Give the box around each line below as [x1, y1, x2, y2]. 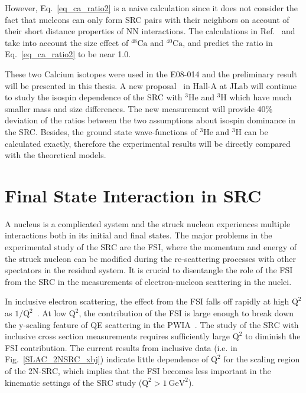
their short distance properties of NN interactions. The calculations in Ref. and [5, 25, 295, 37]
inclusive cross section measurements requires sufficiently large [5, 330, 230, 342]
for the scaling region [223, 353, 300, 365]
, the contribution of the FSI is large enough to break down [79, 307, 294, 319]
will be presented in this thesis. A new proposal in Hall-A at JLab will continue [5, 79, 297, 91]
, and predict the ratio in [183, 36, 273, 48]
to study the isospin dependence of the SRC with [5, 91, 183, 103]
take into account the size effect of [5, 36, 129, 48]
